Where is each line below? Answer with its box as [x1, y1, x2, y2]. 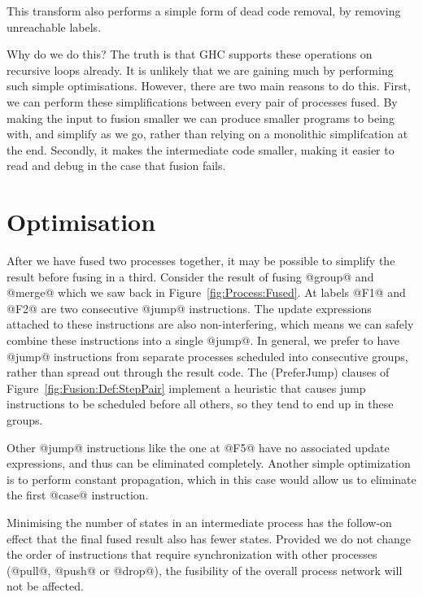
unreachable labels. [7, 18, 102, 35]
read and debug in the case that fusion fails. [7, 157, 226, 174]
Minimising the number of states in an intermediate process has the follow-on [7, 513, 392, 530]
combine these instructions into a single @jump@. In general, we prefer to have [7, 332, 400, 349]
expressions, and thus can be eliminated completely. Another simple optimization [7, 455, 411, 472]
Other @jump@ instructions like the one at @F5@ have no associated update [7, 438, 390, 455]
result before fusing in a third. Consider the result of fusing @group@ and [7, 268, 374, 285]
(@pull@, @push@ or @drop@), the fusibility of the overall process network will [7, 561, 403, 578]
